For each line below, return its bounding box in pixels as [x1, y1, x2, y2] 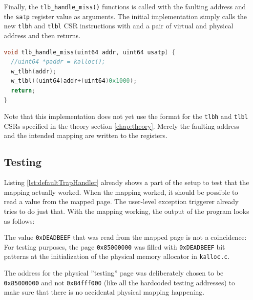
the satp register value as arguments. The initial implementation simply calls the [4, 11, 247, 21]
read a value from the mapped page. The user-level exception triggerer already [4, 196, 239, 207]
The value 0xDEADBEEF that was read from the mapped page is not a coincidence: [4, 232, 247, 242]
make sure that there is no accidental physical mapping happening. [4, 287, 205, 297]
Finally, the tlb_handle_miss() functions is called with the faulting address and [4, 1, 246, 11]
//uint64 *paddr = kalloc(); [11, 58, 105, 66]
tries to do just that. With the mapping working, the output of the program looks [4, 206, 249, 216]
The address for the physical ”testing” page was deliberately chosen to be [4, 268, 224, 278]
